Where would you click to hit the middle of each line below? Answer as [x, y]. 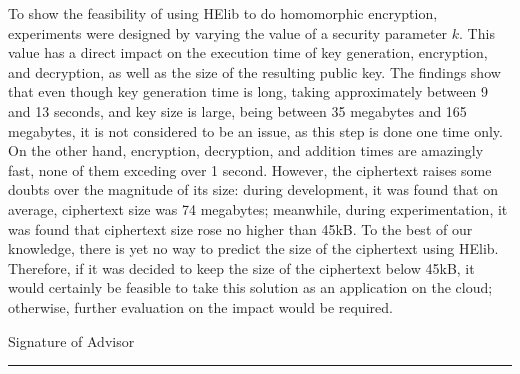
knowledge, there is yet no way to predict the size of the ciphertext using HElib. [253, 248]
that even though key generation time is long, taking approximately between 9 [248, 91]
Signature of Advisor [71, 340]
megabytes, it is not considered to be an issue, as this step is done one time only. [255, 130]
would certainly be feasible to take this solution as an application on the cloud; [250, 287]
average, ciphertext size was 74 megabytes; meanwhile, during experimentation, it [258, 208]
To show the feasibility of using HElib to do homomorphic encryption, [223, 13]
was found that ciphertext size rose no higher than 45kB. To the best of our [240, 228]
